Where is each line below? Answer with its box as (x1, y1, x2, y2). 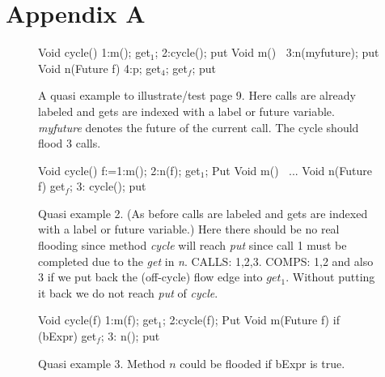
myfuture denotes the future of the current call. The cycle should (38, 118, 359, 135)
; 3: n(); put (100, 328, 160, 345)
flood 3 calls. (38, 135, 101, 152)
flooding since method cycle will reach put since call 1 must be (38, 237, 347, 254)
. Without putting (286, 268, 375, 285)
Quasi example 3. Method (38, 354, 166, 371)
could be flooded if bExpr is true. (180, 354, 345, 371)
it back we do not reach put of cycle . (38, 284, 218, 301)
